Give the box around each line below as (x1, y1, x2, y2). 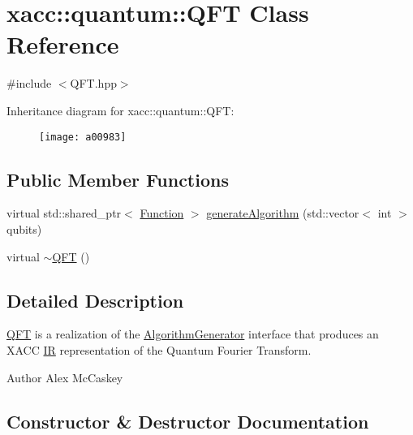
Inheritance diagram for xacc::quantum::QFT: (6, 101, 234, 118)
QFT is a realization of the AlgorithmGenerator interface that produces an (6, 325, 379, 342)
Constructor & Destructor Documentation (6, 408, 369, 433)
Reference (6, 28, 119, 61)
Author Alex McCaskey (6, 368, 123, 385)
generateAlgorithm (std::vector (206, 205, 359, 222)
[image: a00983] (39, 131, 127, 143)
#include (6, 75, 52, 92)
